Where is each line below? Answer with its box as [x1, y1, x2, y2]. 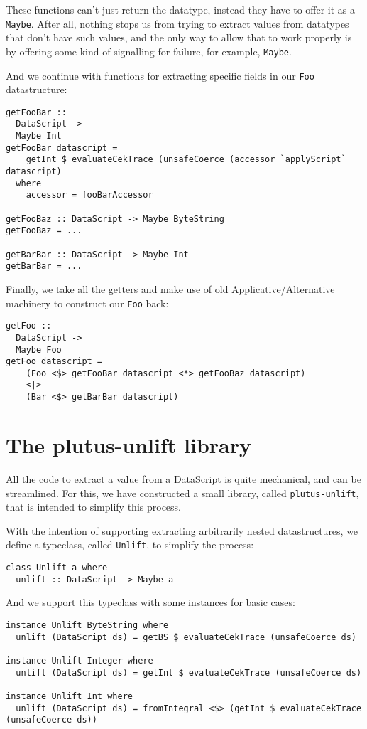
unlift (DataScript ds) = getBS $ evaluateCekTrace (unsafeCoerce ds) [16, 632, 356, 642]
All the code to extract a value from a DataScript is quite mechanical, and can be [6, 471, 361, 486]
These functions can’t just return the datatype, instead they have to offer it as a [6, 2, 356, 16]
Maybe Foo [16, 344, 62, 355]
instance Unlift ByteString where [6, 619, 169, 630]
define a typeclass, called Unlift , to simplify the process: [6, 537, 254, 552]
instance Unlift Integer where [6, 655, 153, 666]
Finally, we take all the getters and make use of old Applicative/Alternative [6, 281, 335, 296]
